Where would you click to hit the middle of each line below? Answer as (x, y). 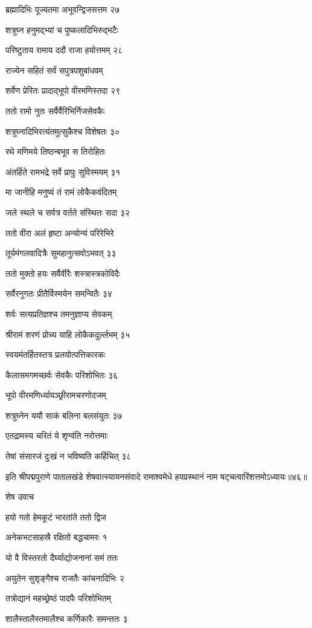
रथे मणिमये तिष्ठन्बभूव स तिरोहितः (56, 151)
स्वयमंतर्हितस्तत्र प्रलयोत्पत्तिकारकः (56, 354)
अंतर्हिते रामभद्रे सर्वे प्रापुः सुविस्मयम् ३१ (63, 171)
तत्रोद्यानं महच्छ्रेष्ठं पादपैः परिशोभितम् (58, 598)
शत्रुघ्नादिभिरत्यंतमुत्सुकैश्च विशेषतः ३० (62, 131)
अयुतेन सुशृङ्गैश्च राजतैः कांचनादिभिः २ (65, 578)
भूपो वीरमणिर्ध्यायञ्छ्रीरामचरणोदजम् (56, 395)
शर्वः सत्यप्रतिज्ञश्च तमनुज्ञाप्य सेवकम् (59, 313)
